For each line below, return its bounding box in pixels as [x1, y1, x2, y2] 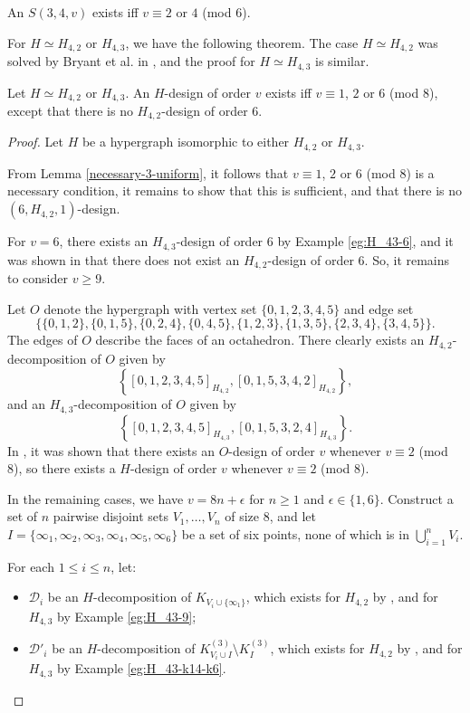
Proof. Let [7, 132, 63, 151]
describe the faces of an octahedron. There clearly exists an [95, 330, 425, 349]
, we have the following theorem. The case [125, 33, 359, 52]
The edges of [7, 330, 78, 349]
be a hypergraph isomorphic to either [82, 132, 290, 151]
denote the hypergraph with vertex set [43, 299, 257, 318]
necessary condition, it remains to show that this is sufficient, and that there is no [7, 181, 462, 200]
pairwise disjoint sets [53, 507, 168, 526]
